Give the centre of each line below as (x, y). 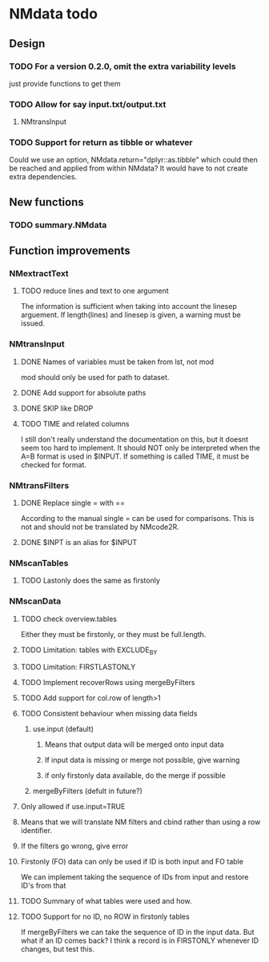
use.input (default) (63, 729)
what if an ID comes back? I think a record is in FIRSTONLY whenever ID (140, 940)
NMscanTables (39, 563)
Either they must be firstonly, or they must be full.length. (113, 634)
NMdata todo (54, 14)
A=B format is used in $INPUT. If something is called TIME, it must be (135, 456)
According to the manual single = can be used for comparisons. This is (137, 519)
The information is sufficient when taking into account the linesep (128, 307)
